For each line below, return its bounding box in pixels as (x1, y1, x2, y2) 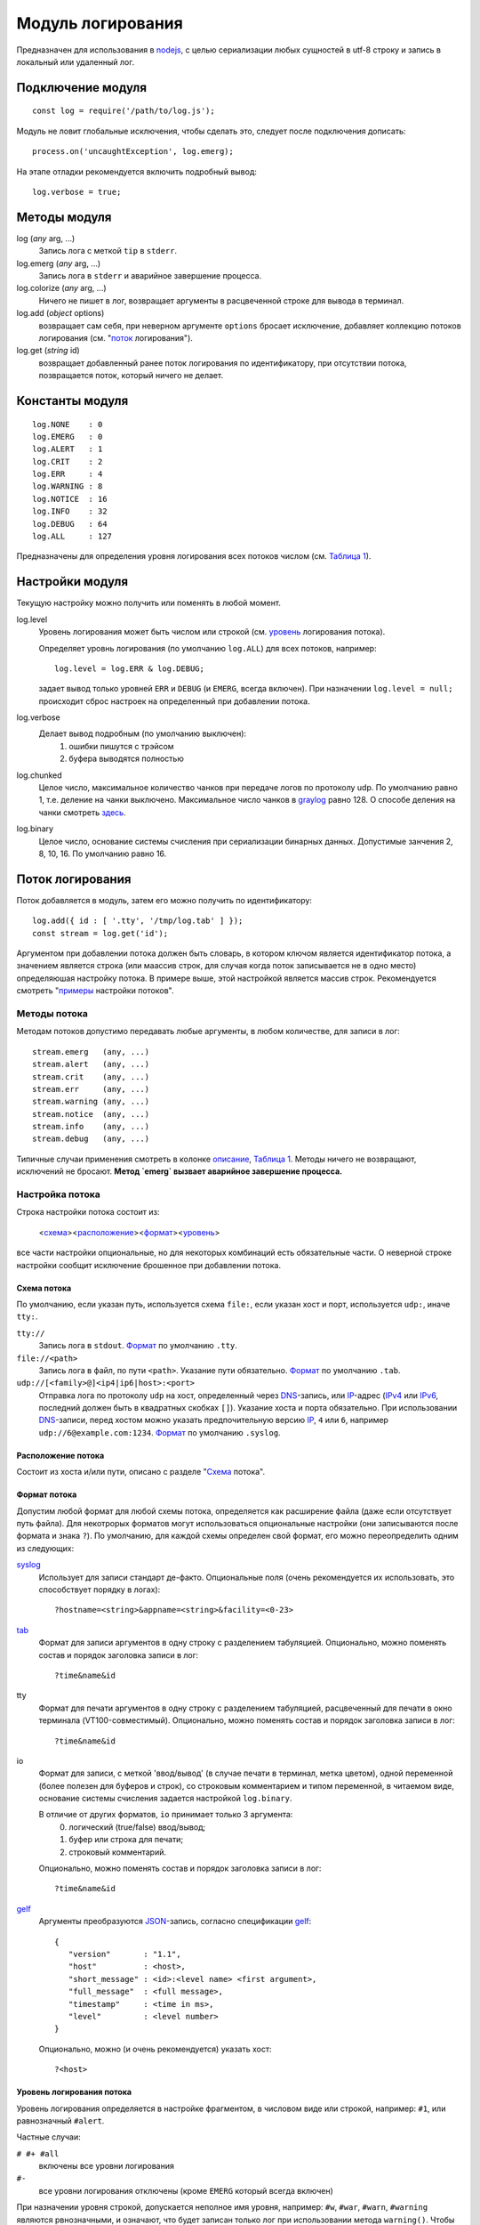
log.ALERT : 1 (32, 444, 103, 454)
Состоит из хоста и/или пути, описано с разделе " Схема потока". (16, 1467, 266, 1477)
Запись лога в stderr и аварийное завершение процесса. (38, 270, 262, 280)
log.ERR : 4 (32, 469, 103, 480)
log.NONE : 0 (32, 419, 103, 429)
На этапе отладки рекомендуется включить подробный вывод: (16, 166, 258, 177)
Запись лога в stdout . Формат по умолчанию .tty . (38, 1340, 237, 1351)
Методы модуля (16, 209, 112, 224)
